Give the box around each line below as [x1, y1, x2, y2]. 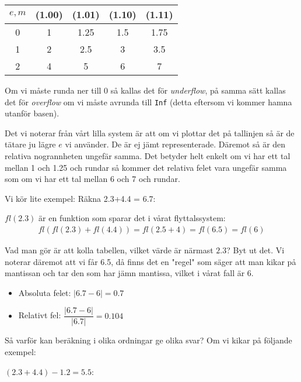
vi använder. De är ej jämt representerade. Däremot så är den [65, 138, 286, 150]
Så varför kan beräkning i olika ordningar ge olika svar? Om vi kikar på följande [5, 334, 292, 346]
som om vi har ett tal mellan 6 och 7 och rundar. [5, 173, 180, 185]
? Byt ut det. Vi [226, 244, 285, 256]
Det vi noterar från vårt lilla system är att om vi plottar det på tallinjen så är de [5, 126, 295, 139]
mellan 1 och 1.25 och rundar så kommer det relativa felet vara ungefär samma [5, 161, 287, 173]
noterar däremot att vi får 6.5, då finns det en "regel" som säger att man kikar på [5, 255, 296, 267]
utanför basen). [5, 107, 60, 119]
